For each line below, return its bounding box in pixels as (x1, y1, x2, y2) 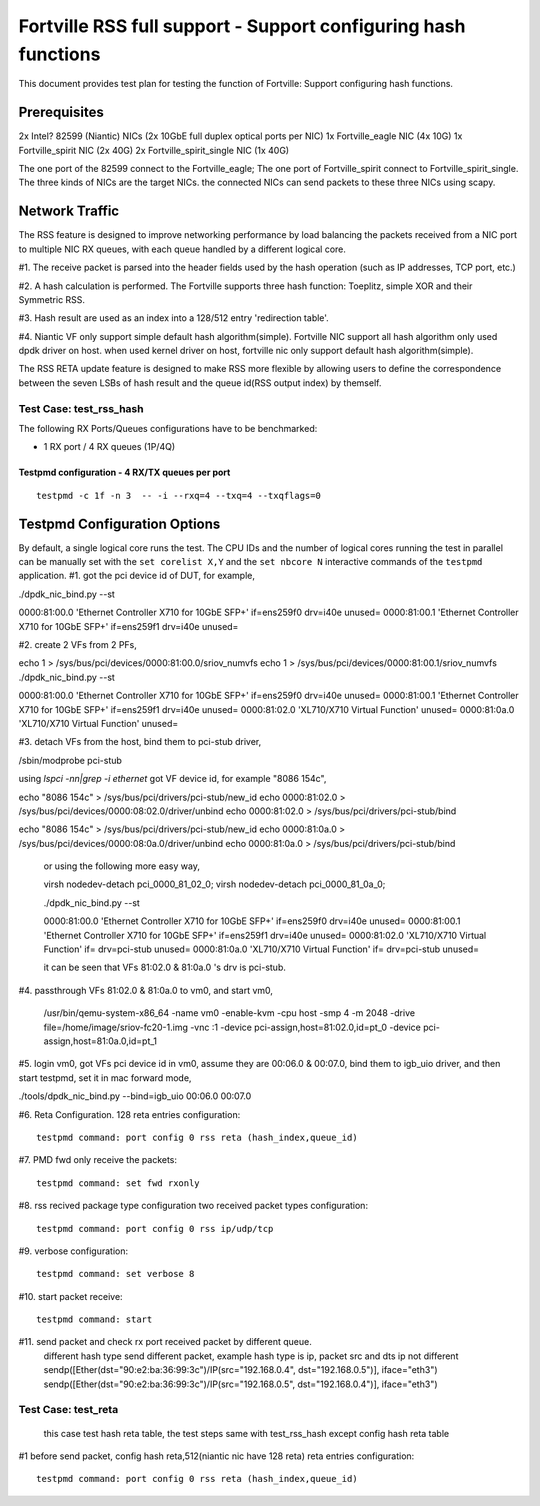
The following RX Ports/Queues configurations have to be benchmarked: (18, 422, 318, 434)
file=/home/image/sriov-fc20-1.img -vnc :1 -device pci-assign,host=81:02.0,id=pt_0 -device (43, 1021, 422, 1033)
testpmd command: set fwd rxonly (36, 1177, 200, 1189)
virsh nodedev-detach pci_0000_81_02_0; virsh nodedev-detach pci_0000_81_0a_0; (43, 878, 386, 890)
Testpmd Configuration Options (18, 515, 221, 532)
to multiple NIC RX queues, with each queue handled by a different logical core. (18, 243, 347, 255)
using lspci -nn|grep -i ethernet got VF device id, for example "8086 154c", (18, 773, 327, 785)
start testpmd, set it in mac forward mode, (18, 1071, 192, 1084)
